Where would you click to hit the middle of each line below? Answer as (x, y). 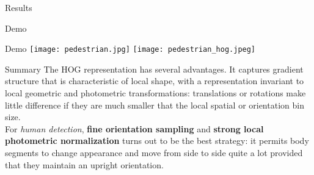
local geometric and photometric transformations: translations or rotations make (155, 93)
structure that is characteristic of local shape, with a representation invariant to (155, 81)
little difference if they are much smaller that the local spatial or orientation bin (155, 105)
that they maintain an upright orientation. (84, 164)
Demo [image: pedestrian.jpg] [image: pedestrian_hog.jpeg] (130, 48)
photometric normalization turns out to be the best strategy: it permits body (157, 141)
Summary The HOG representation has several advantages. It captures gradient (154, 69)
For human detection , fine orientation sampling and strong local (134, 128)
